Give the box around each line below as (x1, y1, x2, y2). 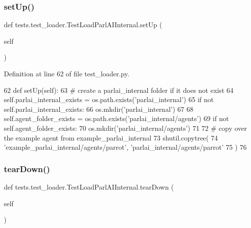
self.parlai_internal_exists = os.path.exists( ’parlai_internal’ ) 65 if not (4, 94, 214, 105)
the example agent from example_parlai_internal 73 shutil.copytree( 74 (4, 132, 218, 142)
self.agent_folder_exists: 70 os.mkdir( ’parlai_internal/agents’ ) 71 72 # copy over (4, 123, 247, 133)
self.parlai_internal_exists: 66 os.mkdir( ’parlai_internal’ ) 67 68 (4, 104, 194, 114)
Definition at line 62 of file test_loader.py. (4, 69, 129, 78)
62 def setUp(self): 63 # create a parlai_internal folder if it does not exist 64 (4, 85, 233, 95)
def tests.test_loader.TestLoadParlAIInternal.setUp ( (4, 19, 162, 30)
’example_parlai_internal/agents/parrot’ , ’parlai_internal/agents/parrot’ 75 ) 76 (4, 142, 247, 152)
